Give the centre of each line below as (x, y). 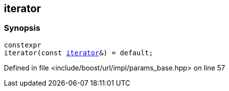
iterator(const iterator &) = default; (79, 53)
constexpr (23, 45)
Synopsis (22, 28)
